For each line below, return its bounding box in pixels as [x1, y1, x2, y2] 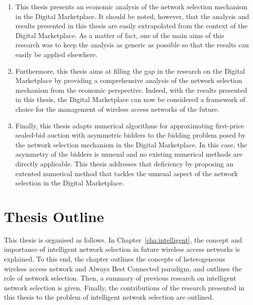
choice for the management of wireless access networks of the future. [15, 103, 219, 114]
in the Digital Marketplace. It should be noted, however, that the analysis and [15, 11, 250, 21]
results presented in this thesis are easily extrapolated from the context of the [15, 20, 248, 31]
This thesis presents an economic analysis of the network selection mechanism [15, 1, 248, 11]
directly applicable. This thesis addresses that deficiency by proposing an [15, 158, 234, 168]
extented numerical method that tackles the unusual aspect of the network [15, 168, 238, 178]
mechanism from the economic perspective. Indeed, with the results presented [15, 84, 247, 95]
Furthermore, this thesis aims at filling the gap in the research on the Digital [15, 65, 245, 76]
